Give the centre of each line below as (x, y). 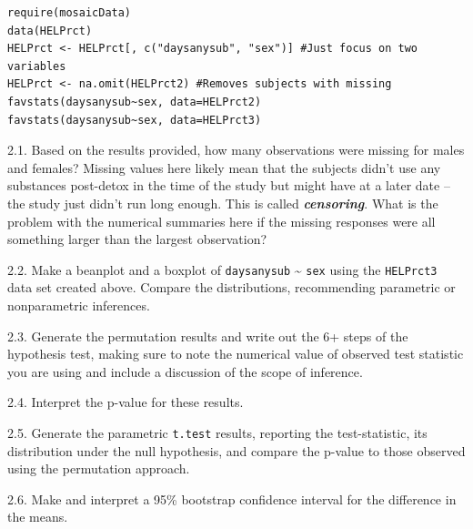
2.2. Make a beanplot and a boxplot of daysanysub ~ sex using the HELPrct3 (222, 269)
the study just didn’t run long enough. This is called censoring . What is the (223, 203)
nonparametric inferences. (79, 305)
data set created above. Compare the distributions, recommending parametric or (231, 287)
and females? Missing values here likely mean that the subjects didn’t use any (224, 167)
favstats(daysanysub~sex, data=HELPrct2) (135, 102)
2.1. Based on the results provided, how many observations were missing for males (236, 150)
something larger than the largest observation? (137, 239)
